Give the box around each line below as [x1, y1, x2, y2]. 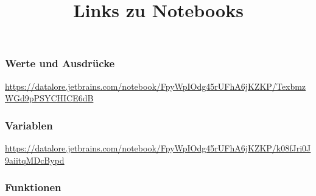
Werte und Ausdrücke [5, 56, 115, 71]
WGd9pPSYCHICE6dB [5, 92, 94, 104]
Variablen [5, 117, 53, 132]
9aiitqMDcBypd [5, 153, 65, 166]
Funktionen [5, 180, 61, 195]
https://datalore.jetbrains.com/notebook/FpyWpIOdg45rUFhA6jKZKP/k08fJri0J [5, 142, 311, 154]
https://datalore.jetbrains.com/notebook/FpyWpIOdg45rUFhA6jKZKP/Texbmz [5, 79, 306, 92]
